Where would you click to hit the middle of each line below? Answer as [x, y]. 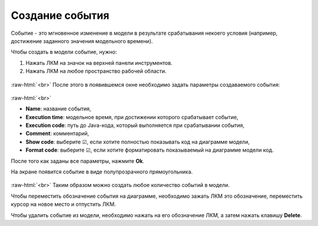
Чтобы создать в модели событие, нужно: [64, 52]
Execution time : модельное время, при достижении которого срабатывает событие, [132, 117]
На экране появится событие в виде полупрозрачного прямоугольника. [102, 172]
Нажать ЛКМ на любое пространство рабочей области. [96, 71]
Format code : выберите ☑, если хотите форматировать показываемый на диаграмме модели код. [150, 150]
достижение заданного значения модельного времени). [82, 41]
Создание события [60, 15]
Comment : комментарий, [57, 133]
